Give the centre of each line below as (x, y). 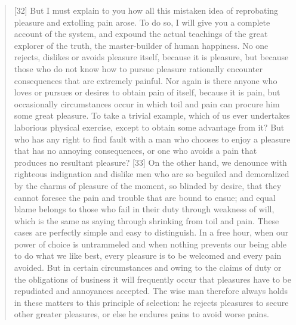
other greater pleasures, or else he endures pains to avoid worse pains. (141, 314)
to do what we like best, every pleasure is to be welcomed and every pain (148, 256)
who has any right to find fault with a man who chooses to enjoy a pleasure (152, 139)
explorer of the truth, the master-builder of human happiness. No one (141, 45)
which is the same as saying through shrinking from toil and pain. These (147, 220)
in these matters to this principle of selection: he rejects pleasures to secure (151, 302)
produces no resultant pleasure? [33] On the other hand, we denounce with (150, 162)
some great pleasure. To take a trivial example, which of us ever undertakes (152, 115)
